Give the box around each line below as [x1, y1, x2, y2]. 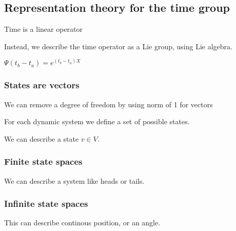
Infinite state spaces [4, 197, 88, 210]
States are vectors [4, 79, 80, 91]
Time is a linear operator [4, 24, 83, 34]
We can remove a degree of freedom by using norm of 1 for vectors [4, 99, 213, 109]
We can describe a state [4, 133, 79, 144]
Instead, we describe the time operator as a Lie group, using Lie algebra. [4, 41, 232, 51]
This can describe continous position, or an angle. [4, 217, 161, 228]
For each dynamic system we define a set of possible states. [4, 116, 190, 127]
